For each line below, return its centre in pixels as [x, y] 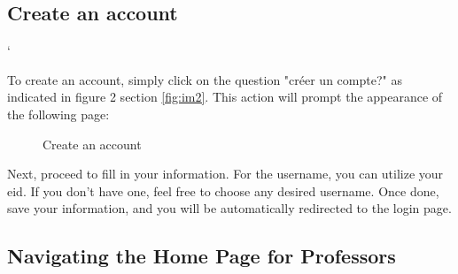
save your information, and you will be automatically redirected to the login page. [229, 208]
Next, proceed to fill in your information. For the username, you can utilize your [225, 174]
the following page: [58, 114]
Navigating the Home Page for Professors [202, 256]
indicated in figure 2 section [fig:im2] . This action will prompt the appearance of [225, 97]
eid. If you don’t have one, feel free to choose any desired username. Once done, [223, 190]
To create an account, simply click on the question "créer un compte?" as [205, 79]
